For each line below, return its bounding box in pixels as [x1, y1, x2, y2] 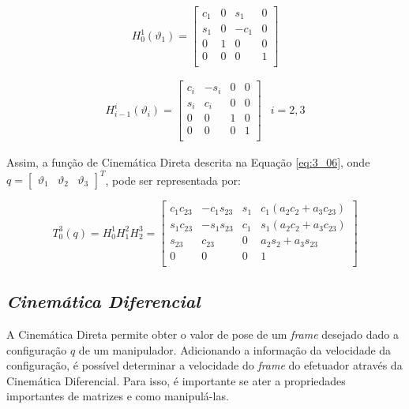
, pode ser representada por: [105, 171, 241, 188]
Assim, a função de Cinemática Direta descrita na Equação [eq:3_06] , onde [6, 154, 370, 171]
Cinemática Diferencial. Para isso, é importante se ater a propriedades [6, 372, 346, 388]
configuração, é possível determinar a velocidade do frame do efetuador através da [6, 357, 403, 373]
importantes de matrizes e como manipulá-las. [6, 388, 229, 404]
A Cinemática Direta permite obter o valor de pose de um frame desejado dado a [6, 326, 400, 343]
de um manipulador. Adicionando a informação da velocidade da [78, 341, 392, 358]
